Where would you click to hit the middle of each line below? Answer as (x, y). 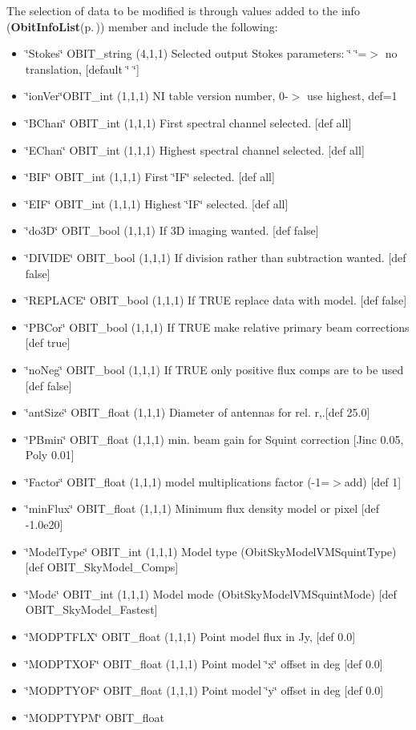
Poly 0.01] (50, 455)
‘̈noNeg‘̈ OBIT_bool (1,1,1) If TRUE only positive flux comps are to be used (214, 369)
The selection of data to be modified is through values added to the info (183, 10)
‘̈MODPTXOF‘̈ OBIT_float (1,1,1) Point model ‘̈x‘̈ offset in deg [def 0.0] (204, 663)
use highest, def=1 (352, 96)
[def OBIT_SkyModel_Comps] (102, 567)
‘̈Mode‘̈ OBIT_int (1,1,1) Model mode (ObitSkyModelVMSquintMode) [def (211, 593)
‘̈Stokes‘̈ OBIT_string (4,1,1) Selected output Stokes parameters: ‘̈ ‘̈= (196, 53)
